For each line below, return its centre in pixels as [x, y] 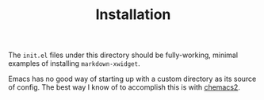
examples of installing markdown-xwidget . [74, 63]
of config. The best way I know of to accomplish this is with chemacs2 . [124, 87]
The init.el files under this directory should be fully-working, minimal [123, 55]
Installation [133, 15]
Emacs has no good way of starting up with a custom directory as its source [132, 79]
